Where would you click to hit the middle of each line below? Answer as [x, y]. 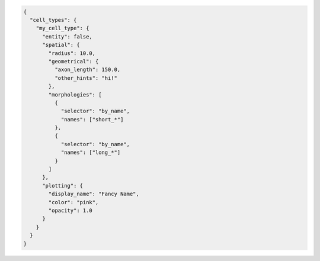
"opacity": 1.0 [71, 210]
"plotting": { [63, 186]
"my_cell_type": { [63, 28]
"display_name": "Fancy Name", [94, 194]
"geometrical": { [73, 61]
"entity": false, [68, 36]
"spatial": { [61, 45]
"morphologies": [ [75, 94]
